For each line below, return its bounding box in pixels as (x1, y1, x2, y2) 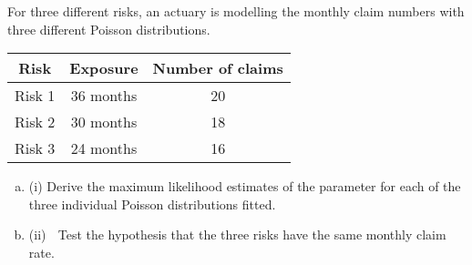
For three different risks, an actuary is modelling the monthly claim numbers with (7, 2, 465, 20)
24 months (70, 138, 138, 159)
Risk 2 (15, 111, 56, 133)
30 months (70, 111, 138, 133)
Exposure (69, 57, 139, 79)
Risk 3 (15, 138, 56, 159)
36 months (70, 85, 138, 107)
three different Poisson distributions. (7, 19, 210, 38)
